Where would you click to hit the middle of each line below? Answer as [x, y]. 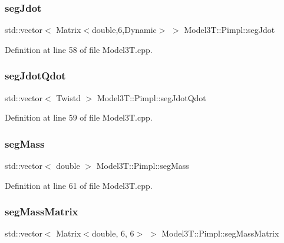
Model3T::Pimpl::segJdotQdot [151, 97]
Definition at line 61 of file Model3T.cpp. [79, 185]
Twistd [68, 97]
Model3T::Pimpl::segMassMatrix [220, 233]
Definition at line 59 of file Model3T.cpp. [79, 117]
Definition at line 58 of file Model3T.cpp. [79, 49]
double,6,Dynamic [124, 30]
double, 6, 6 [113, 233]
